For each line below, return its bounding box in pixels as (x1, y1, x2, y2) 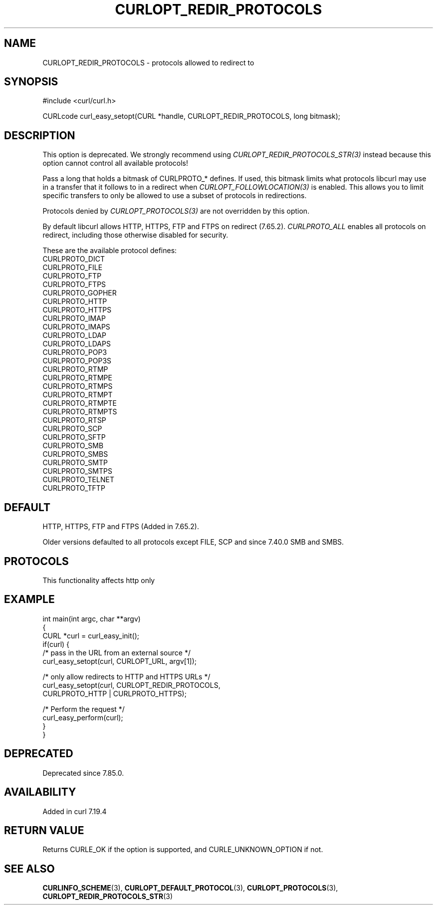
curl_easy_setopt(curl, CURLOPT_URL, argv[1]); (42, 656, 197, 665)
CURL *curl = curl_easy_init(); (42, 631, 139, 640)
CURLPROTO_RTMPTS (42, 407, 117, 416)
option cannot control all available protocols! (42, 159, 189, 168)
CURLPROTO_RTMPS (42, 382, 113, 391)
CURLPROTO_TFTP (42, 484, 105, 493)
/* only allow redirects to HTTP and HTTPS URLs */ (42, 672, 211, 681)
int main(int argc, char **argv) (42, 614, 141, 623)
